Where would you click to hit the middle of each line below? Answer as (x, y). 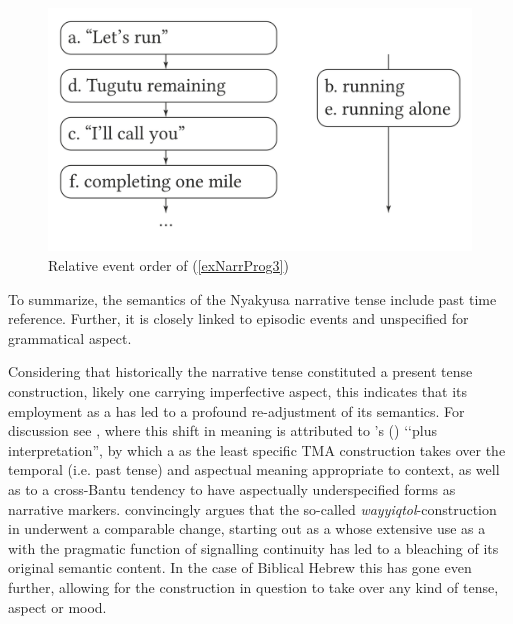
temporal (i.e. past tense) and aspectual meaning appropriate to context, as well (254, 469)
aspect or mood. (57, 606)
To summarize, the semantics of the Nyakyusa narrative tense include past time (252, 298)
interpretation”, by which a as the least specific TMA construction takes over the (257, 449)
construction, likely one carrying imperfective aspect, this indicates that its (238, 391)
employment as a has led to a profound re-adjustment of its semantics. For (236, 410)
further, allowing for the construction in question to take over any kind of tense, (253, 586)
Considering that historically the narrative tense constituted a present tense (240, 371)
